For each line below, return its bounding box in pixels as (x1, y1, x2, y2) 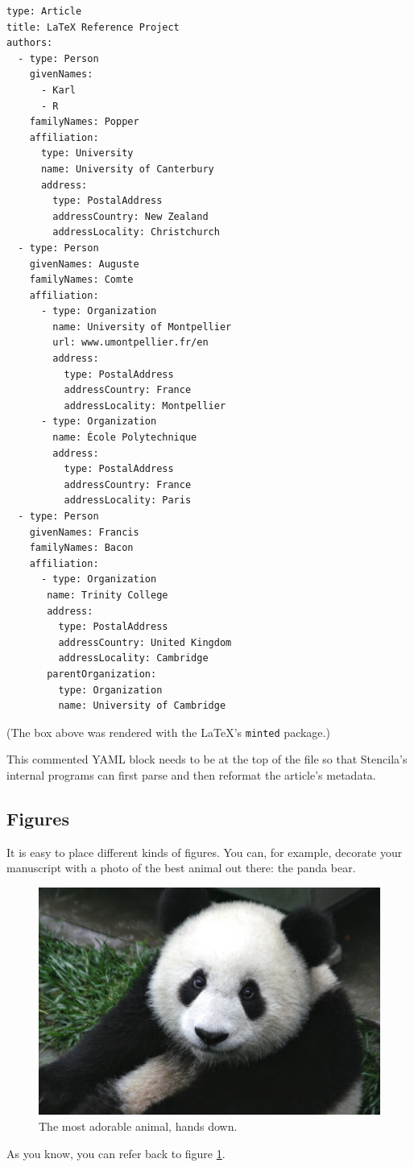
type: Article (6, 6, 82, 17)
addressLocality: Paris (64, 495, 192, 507)
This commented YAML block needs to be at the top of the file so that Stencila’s (6, 751, 408, 768)
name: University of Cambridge (58, 700, 226, 712)
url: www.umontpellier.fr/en (52, 337, 209, 349)
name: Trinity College (47, 589, 168, 601)
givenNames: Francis (29, 526, 139, 538)
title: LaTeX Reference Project (6, 21, 180, 33)
